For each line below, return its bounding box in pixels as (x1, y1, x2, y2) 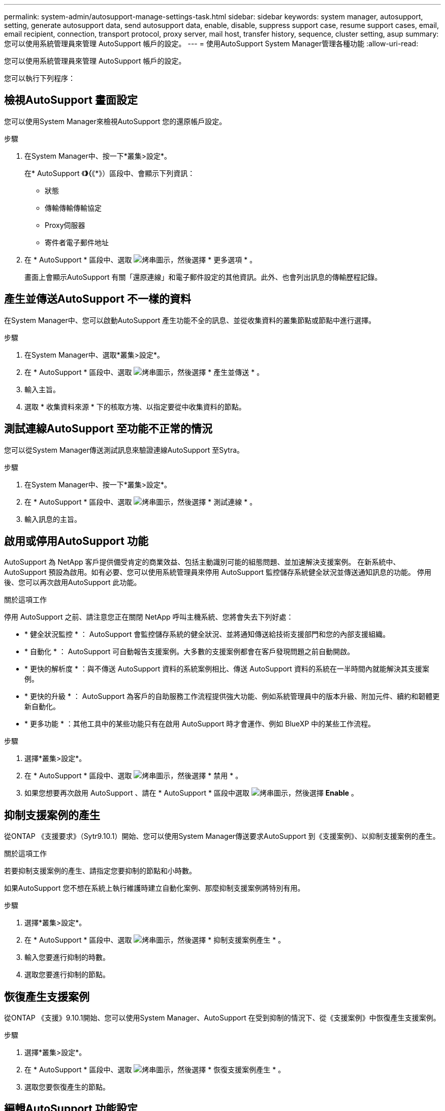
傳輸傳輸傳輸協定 (45, 203, 102, 212)
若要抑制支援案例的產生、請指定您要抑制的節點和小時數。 (4, 866, 196, 875)
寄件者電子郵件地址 (45, 238, 109, 247)
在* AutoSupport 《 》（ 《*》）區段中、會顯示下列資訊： (24, 168, 195, 178)
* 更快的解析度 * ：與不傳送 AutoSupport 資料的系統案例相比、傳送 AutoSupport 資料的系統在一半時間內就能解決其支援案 (24, 664, 429, 674)
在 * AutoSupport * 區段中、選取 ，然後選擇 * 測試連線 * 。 (24, 497, 257, 506)
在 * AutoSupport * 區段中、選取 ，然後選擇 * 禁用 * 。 (24, 771, 243, 780)
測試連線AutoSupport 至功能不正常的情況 (4, 422, 212, 435)
